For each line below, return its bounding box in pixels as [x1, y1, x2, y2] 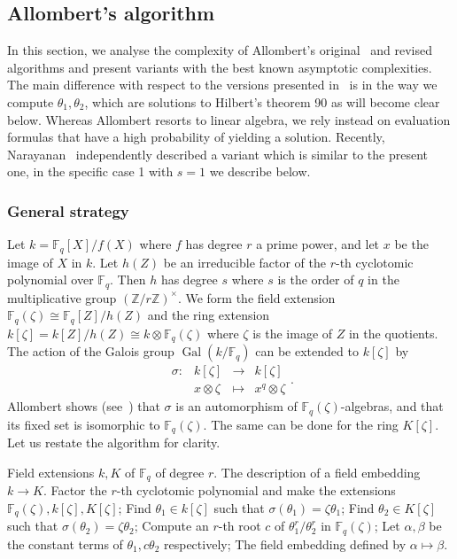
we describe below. [209, 162, 311, 181]
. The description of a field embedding [213, 462, 421, 481]
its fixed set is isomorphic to [7, 415, 160, 433]
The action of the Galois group [7, 342, 174, 361]
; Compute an [134, 516, 209, 535]
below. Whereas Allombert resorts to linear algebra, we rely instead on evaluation [7, 110, 451, 128]
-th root [218, 516, 261, 535]
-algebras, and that [340, 397, 444, 415]
